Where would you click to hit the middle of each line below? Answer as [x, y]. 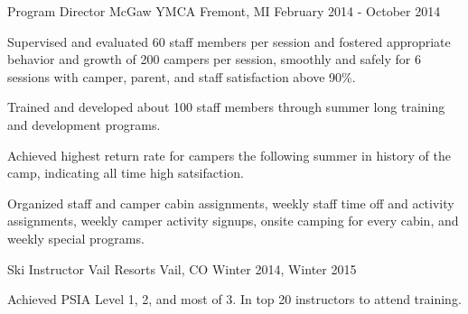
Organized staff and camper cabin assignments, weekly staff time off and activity [231, 203]
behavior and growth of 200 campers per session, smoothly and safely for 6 [214, 59]
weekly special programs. [76, 238]
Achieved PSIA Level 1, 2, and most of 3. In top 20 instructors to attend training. [234, 299]
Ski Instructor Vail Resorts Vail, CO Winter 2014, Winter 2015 [182, 268]
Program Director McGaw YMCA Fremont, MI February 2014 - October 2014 [224, 11]
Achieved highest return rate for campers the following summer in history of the [229, 155]
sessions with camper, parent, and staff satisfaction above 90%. [182, 76]
